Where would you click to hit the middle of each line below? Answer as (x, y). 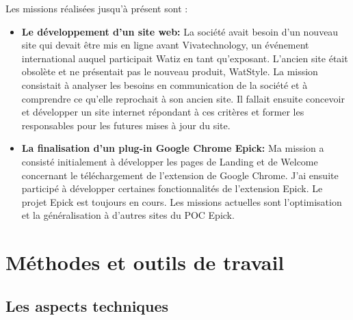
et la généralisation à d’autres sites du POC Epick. (128, 215)
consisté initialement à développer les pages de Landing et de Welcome (170, 161)
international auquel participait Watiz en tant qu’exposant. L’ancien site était (185, 58)
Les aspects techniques (87, 305)
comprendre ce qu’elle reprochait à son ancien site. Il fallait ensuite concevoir (183, 98)
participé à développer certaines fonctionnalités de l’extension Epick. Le (172, 188)
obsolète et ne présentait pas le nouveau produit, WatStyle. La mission (170, 71)
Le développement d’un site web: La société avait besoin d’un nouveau (180, 31)
